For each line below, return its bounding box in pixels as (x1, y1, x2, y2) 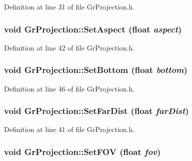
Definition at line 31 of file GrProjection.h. (4, 1, 135, 11)
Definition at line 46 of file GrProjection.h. (4, 83, 135, 93)
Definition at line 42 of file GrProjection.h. (4, 42, 135, 52)
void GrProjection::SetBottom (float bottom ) (4, 63, 187, 76)
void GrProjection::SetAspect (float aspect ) (4, 22, 182, 35)
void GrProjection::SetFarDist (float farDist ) (4, 104, 189, 117)
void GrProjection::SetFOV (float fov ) (4, 145, 161, 157)
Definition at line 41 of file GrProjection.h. (4, 124, 135, 134)
